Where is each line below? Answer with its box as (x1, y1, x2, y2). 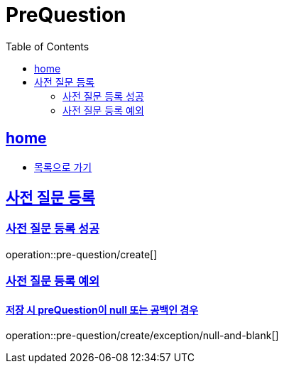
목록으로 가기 (34, 160, 92, 173)
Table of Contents (6, 40, 89, 53)
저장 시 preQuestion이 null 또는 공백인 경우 (6, 303, 199, 316)
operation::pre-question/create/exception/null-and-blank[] (6, 329, 279, 342)
